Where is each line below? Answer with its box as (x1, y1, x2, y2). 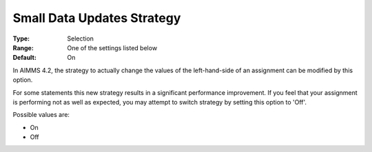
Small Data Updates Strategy (12, 10, 181, 25)
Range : (12, 43, 34, 52)
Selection (67, 34, 94, 43)
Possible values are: (12, 111, 70, 119)
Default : (12, 54, 37, 62)
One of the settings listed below (67, 43, 158, 52)
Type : (12, 34, 30, 43)
